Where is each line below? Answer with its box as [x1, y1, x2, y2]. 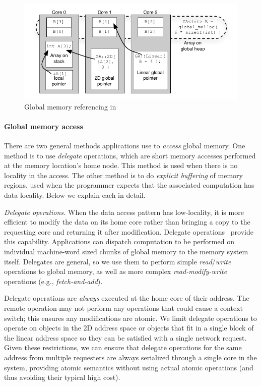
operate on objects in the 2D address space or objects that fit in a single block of [4, 322, 254, 333]
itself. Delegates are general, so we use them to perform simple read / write [4, 256, 231, 266]
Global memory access [4, 121, 83, 131]
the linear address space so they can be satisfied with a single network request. [4, 332, 247, 343]
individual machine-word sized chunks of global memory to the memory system [4, 246, 248, 256]
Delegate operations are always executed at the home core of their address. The [4, 293, 249, 303]
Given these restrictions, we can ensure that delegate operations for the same [4, 342, 242, 353]
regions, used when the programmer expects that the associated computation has [4, 180, 254, 190]
